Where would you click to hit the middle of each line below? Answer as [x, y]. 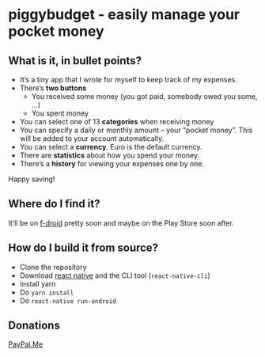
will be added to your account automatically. [92, 139]
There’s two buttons [53, 88]
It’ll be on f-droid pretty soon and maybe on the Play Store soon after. [121, 222]
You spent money [60, 113]
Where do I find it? [54, 204]
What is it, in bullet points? [75, 61]
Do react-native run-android [68, 300]
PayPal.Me [26, 344]
